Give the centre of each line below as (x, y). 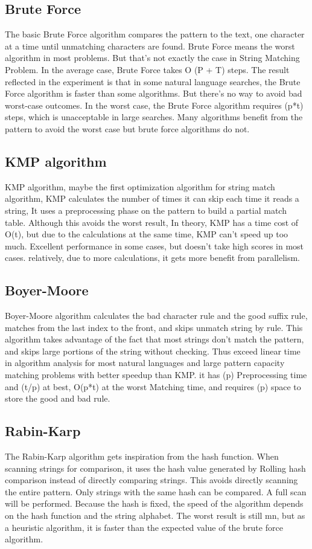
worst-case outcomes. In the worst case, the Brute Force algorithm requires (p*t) (154, 105)
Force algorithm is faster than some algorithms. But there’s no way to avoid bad (154, 93)
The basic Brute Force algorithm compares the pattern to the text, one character (155, 34)
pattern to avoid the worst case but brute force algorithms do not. (127, 128)
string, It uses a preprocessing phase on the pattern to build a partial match (146, 210)
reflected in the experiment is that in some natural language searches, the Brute (153, 81)
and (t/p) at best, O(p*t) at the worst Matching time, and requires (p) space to (153, 386)
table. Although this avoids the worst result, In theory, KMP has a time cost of (152, 222)
